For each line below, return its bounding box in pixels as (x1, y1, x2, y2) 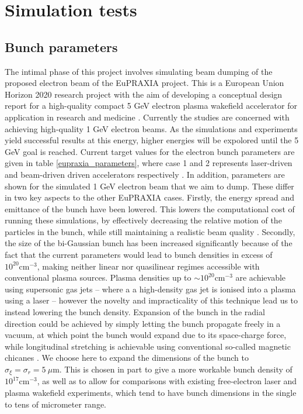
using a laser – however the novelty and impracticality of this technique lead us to (5, 294, 298, 306)
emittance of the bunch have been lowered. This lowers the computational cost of (5, 202, 295, 215)
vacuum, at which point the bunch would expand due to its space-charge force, (5, 329, 287, 341)
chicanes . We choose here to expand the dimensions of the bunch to (5, 351, 249, 364)
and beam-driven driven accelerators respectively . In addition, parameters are (5, 168, 285, 180)
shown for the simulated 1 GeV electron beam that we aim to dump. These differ (5, 180, 294, 192)
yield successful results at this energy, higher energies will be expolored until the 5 (5, 134, 299, 146)
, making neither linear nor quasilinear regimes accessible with (37, 260, 260, 272)
